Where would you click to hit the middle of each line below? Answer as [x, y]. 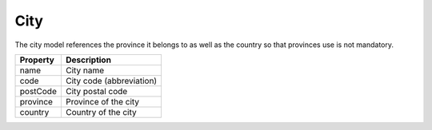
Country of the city [101, 112]
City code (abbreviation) [111, 81]
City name [85, 70]
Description [88, 60]
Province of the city [102, 101]
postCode [38, 91]
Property [37, 60]
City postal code [96, 91]
